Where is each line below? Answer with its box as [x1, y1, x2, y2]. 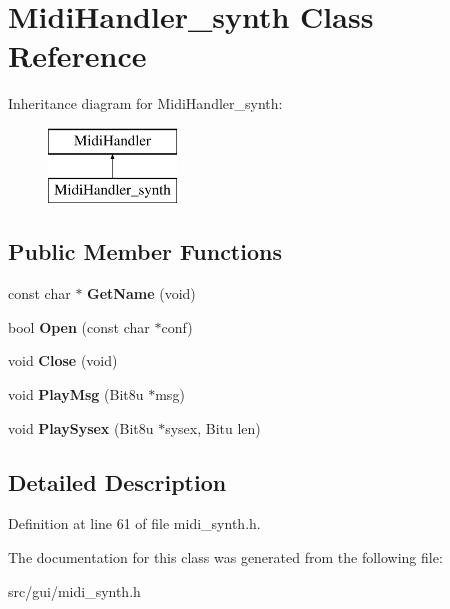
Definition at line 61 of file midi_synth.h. [8, 513, 261, 534]
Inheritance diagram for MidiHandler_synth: [8, 93, 283, 114]
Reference [8, 35, 147, 76]
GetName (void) [87, 283, 196, 304]
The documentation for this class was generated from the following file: [8, 547, 443, 568]
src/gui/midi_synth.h [8, 580, 141, 601]
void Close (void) [8, 350, 118, 371]
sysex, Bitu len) [165, 417, 261, 438]
